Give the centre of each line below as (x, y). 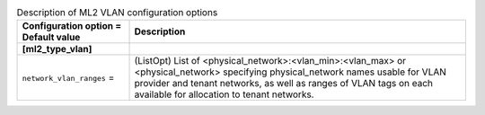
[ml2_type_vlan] (57, 49)
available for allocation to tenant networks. (224, 94)
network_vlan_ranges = (68, 78)
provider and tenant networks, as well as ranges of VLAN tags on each (284, 84)
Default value (51, 38)
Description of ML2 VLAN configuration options (117, 13)
